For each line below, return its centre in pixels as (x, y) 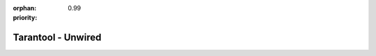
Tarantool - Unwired (57, 38)
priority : (25, 18)
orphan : (25, 8)
